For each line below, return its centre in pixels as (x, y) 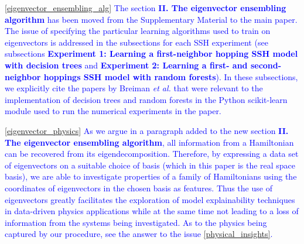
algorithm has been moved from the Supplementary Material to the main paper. (151, 19)
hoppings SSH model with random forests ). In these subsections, (171, 76)
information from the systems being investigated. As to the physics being (136, 222)
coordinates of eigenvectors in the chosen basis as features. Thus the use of (139, 188)
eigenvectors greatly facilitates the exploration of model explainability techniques (150, 199)
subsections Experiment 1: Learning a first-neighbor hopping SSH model (151, 54)
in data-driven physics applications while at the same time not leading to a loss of (152, 211)
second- (266, 65)
